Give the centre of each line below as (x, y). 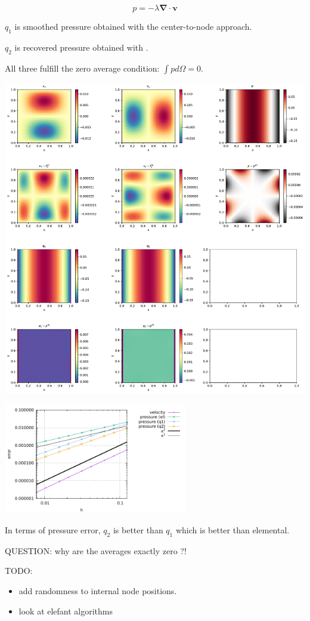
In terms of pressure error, (53, 530)
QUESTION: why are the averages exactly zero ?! (96, 550)
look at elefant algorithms (66, 611)
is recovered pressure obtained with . (81, 47)
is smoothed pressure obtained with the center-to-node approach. (133, 26)
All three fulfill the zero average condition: (82, 68)
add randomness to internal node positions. (98, 591)
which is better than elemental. (232, 530)
